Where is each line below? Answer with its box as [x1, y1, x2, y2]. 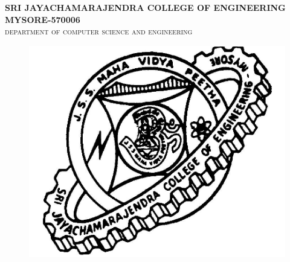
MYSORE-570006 [5, 13, 80, 25]
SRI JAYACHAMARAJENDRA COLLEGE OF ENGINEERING [5, 1, 286, 13]
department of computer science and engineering [5, 25, 193, 37]
